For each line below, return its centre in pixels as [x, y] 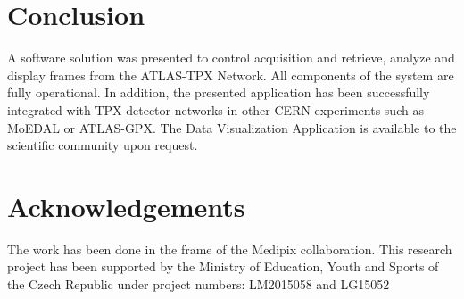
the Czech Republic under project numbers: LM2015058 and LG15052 [199, 284]
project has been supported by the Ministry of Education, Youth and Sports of [223, 266]
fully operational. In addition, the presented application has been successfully [219, 92]
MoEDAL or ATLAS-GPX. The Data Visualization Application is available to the [232, 127]
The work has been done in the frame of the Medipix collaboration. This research [230, 249]
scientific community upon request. [103, 145]
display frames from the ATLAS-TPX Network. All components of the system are [231, 75]
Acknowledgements [126, 206]
